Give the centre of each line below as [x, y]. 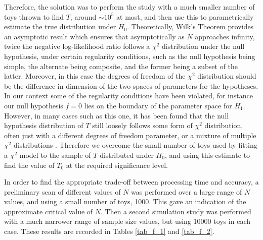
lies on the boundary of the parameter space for [158, 105]
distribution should [227, 76]
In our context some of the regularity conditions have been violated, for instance [128, 96]
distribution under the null [203, 46]
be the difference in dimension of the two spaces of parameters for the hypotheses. [131, 85]
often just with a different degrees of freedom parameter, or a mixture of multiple [130, 135]
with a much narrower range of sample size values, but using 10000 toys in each [127, 221]
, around [83, 16]
